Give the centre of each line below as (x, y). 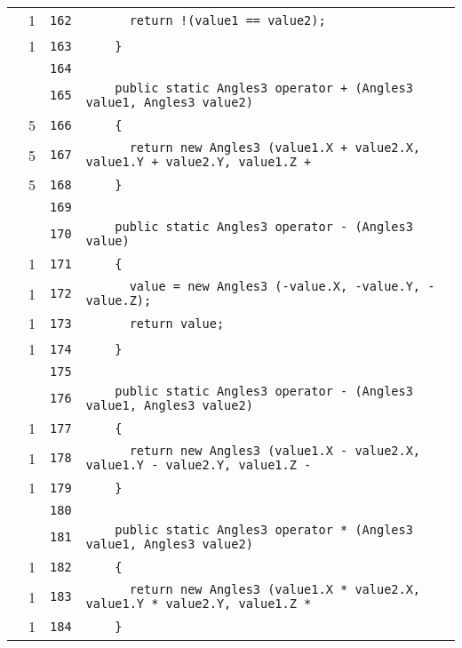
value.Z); (119, 300)
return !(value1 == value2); (227, 20)
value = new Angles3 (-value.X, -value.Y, (275, 286)
